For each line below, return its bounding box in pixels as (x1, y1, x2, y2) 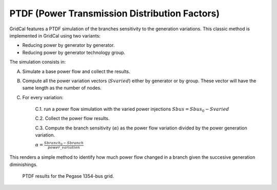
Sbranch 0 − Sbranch (44, 140, 84, 146)
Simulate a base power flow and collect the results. (22, 68, 130, 74)
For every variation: (22, 94, 64, 100)
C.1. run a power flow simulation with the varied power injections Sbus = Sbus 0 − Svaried (35, 106, 229, 113)
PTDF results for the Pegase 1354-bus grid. (22, 173, 114, 179)
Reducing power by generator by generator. (22, 42, 115, 48)
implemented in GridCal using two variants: (9, 32, 101, 39)
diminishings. (9, 161, 38, 167)
